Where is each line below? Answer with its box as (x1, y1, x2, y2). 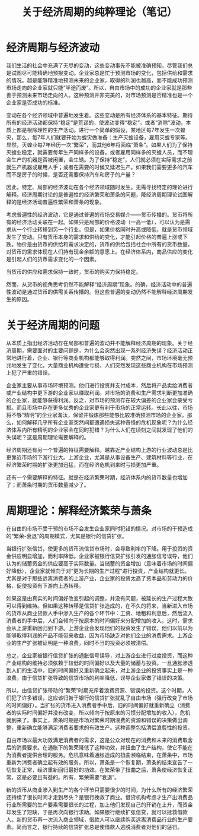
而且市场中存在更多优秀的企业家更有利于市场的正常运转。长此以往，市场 (16, 404, 193, 411)
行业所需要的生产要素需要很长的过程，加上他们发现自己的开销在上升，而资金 (6, 801, 193, 808)
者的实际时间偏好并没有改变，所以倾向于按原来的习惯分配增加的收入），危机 (6, 709, 191, 716)
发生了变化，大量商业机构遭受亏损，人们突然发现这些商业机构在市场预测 (16, 362, 193, 369)
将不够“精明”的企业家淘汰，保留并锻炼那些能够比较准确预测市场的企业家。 (6, 411, 188, 419)
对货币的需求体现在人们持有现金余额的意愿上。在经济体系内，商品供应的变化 (6, 248, 193, 255)
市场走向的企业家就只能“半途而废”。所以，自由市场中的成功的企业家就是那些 (6, 84, 192, 91)
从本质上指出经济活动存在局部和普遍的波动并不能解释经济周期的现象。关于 (6, 339, 188, 346)
